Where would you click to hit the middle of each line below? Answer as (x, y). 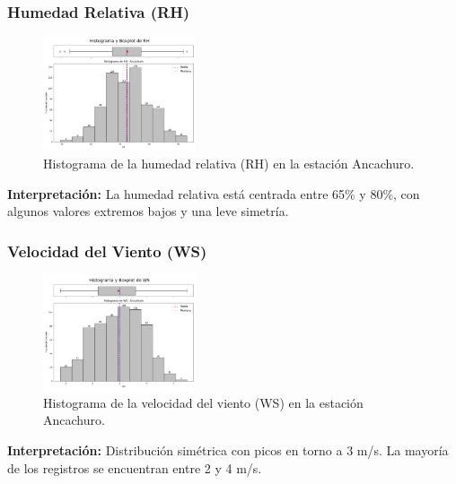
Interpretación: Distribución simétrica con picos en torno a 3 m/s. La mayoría (228, 449)
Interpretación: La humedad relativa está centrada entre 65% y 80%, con (214, 193)
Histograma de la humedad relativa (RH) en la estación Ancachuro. (229, 163)
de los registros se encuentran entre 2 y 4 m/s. (135, 467)
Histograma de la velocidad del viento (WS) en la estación (203, 402)
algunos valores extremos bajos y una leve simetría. (148, 211)
